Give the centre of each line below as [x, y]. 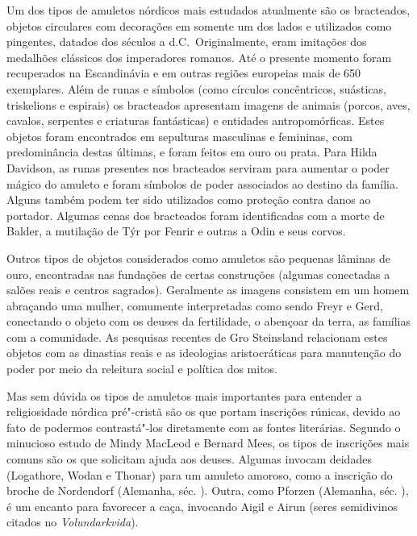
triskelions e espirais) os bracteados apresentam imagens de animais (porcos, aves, [208, 104]
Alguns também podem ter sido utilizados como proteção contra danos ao [189, 199]
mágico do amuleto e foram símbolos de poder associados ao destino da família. [202, 183]
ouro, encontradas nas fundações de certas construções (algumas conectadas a [198, 274]
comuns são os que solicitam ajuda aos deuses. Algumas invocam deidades [189, 459]
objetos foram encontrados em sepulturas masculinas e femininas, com [179, 136]
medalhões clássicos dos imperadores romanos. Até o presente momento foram [199, 57]
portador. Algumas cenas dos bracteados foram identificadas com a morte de [196, 215]
